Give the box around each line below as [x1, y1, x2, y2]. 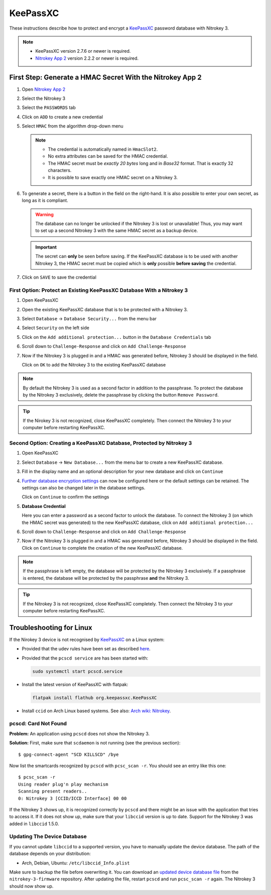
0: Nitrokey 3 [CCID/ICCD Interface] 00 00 [18, 796, 127, 801]
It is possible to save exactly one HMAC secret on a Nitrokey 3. [48, 174, 178, 180]
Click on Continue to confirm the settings [22, 494, 109, 500]
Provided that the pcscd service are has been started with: [22, 655, 149, 661]
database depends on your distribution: [9, 851, 91, 857]
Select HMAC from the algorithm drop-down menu [22, 123, 124, 129]
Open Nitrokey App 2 [22, 86, 65, 92]
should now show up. [9, 883, 54, 889]
